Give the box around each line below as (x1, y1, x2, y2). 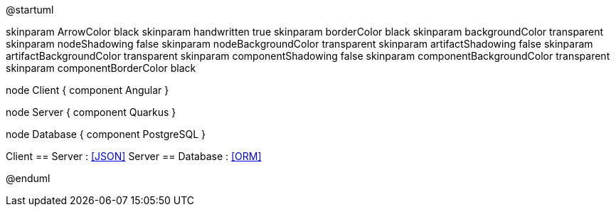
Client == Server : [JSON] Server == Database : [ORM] (6, 150, 262, 162)
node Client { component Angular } (6, 84, 169, 96)
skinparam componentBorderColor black (6, 62, 196, 74)
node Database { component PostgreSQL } (6, 128, 206, 140)
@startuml (6, 4, 54, 16)
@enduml (6, 172, 51, 184)
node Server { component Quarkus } (6, 106, 176, 118)
